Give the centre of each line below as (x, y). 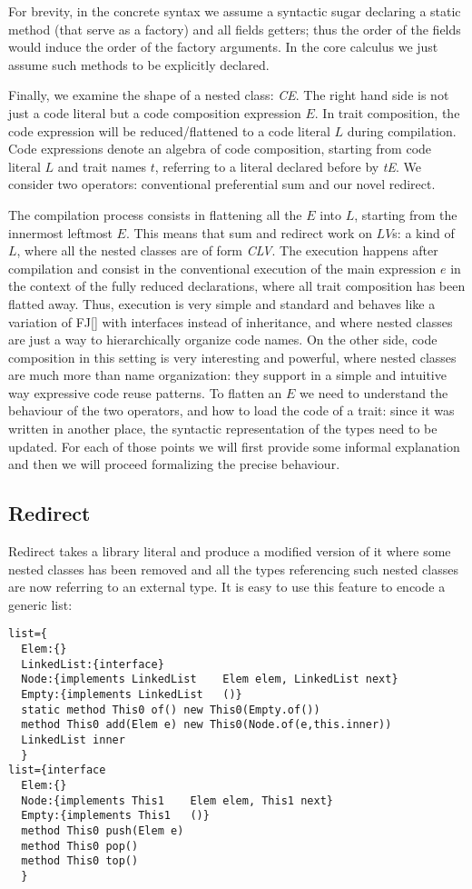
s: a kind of (423, 232)
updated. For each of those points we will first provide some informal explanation (234, 446)
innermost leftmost (60, 232)
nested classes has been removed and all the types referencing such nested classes (233, 569)
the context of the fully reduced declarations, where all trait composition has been (237, 286)
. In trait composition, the (387, 112)
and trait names (102, 166)
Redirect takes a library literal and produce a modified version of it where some (230, 551)
